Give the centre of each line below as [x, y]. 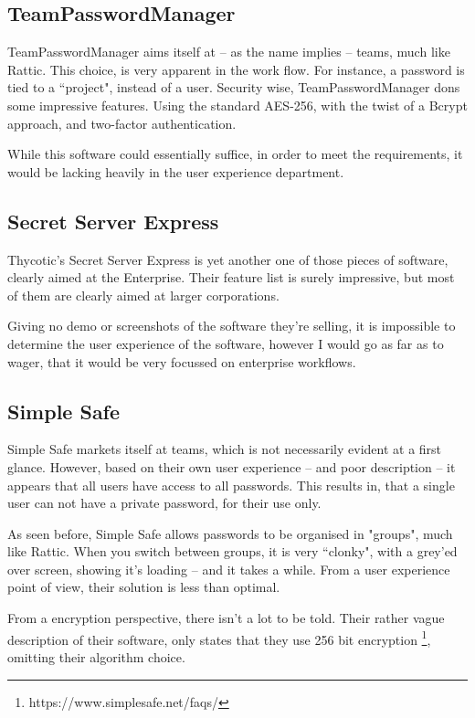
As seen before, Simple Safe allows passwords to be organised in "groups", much [230, 533]
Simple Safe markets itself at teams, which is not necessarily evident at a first [225, 449]
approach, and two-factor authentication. [122, 123]
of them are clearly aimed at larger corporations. [143, 295]
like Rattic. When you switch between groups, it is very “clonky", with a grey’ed [232, 551]
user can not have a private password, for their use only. [164, 503]
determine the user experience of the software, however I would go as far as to [226, 343]
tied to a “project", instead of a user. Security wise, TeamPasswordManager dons [234, 87]
